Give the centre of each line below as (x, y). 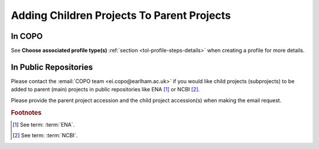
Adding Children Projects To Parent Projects (121, 15)
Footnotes (26, 112)
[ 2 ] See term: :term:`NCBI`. (45, 135)
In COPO (27, 36)
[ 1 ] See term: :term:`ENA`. (44, 124)
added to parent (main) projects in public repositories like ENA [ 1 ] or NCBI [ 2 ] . (105, 90)
